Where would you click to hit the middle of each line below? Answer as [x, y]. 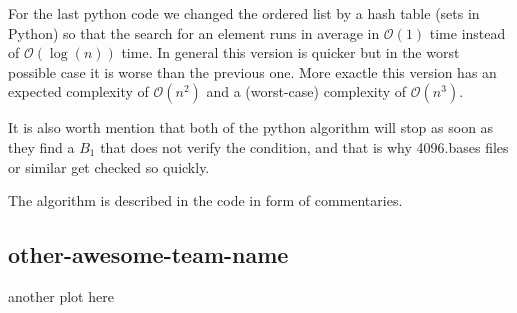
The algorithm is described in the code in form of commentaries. [205, 200]
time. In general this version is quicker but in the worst [290, 52]
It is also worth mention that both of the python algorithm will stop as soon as [251, 127]
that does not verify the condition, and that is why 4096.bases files [304, 146]
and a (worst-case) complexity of [306, 91]
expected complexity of [78, 91]
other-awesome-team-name [148, 254]
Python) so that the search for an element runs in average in [194, 32]
